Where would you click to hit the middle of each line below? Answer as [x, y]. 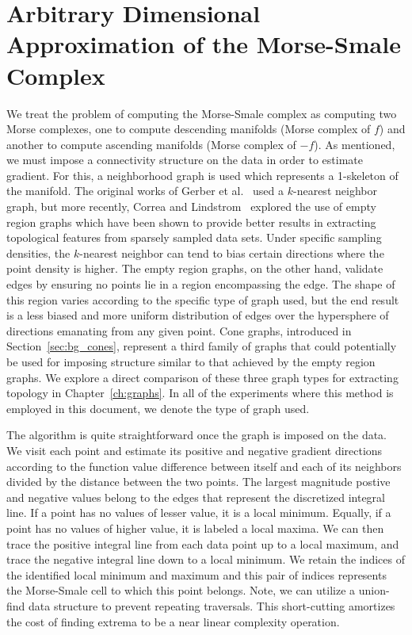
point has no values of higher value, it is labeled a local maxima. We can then [195, 528]
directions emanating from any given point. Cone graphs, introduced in [179, 330]
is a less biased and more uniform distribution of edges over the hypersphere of [198, 315]
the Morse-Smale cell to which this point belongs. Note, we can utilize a [181, 590]
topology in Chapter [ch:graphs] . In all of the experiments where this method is [200, 393]
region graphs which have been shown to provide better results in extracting [191, 222]
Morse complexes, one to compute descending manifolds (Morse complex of [189, 129]
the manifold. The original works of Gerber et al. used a [145, 191]
